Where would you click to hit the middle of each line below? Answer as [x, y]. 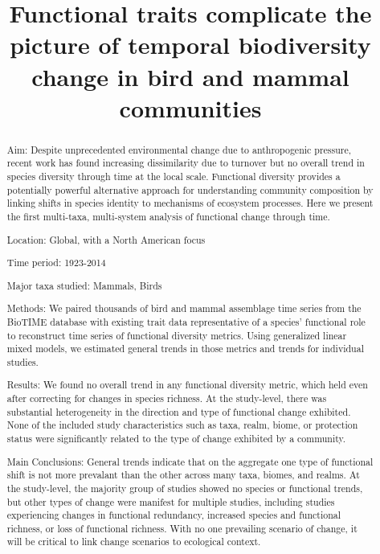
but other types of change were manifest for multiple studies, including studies [171, 501]
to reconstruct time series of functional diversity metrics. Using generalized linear [177, 335]
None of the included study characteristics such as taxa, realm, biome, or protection [182, 425]
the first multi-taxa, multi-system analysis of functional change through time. [168, 217]
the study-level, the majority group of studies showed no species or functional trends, [185, 488]
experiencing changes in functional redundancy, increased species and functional [174, 515]
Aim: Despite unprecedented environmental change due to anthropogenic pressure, [179, 149]
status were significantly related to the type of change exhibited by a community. [176, 438]
